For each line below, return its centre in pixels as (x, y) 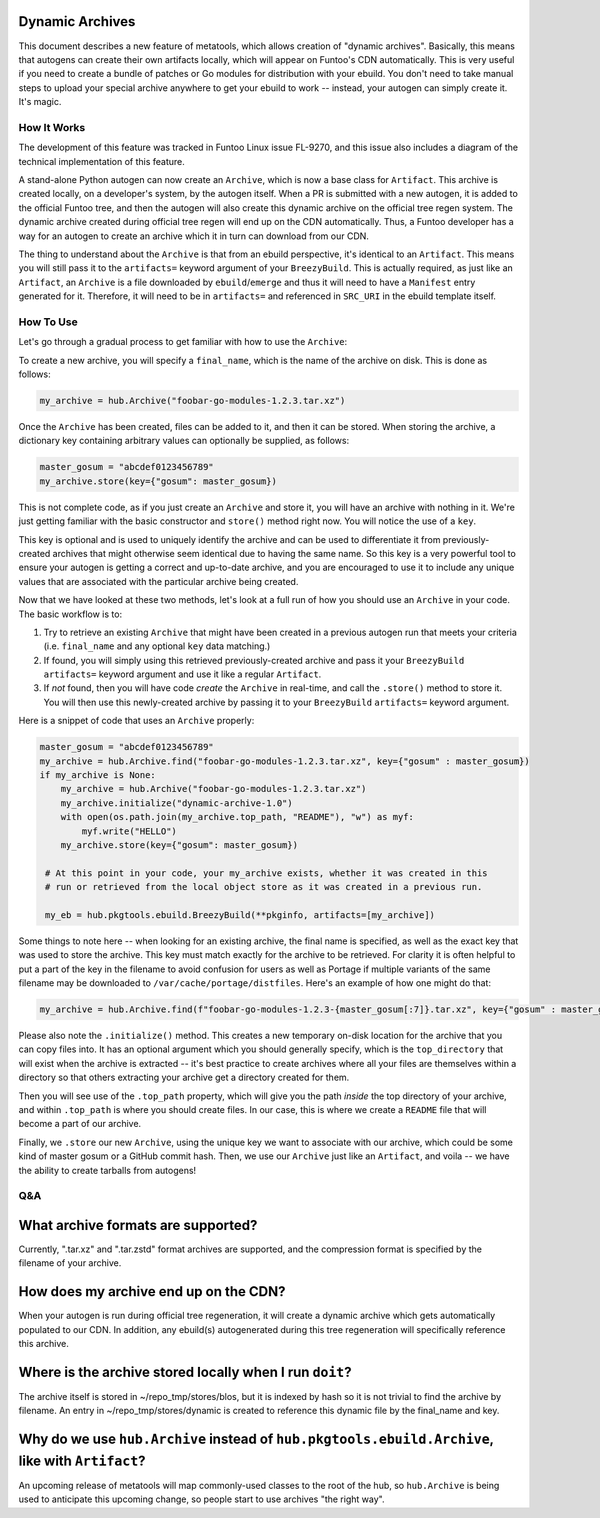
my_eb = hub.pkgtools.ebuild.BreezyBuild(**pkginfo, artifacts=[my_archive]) (240, 914)
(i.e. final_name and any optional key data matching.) (157, 646)
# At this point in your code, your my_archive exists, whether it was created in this (267, 873)
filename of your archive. (70, 1263)
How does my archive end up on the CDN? (152, 1291)
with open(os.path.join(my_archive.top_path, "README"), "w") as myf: (237, 817)
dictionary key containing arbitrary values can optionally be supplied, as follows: (184, 441)
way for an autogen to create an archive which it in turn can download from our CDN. (194, 236)
